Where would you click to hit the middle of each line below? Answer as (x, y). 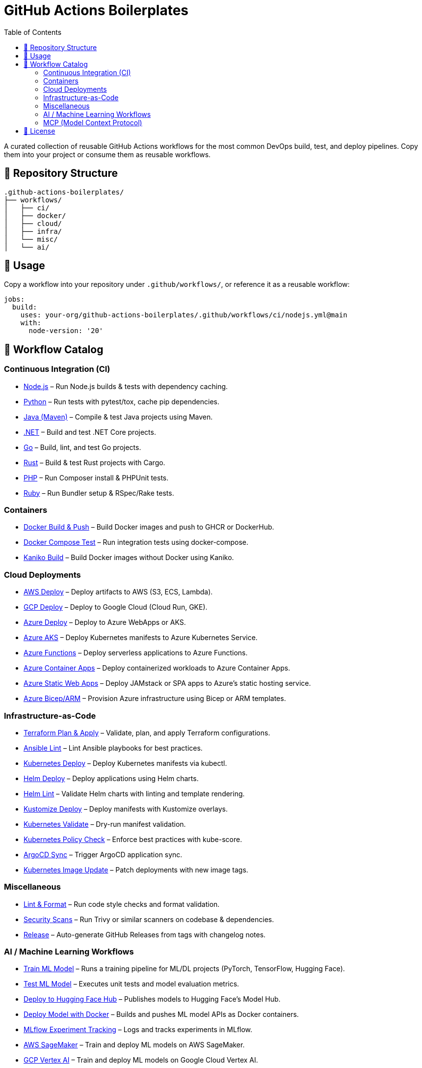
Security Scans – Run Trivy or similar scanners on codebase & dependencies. (149, 919)
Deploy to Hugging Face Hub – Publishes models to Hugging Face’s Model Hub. (152, 999)
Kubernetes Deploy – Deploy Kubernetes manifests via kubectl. (125, 763)
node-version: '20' (66, 331)
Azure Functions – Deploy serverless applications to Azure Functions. (136, 653)
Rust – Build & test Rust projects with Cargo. (94, 462)
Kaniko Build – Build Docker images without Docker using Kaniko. (129, 558)
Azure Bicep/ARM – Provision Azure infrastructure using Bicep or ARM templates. (155, 699)
